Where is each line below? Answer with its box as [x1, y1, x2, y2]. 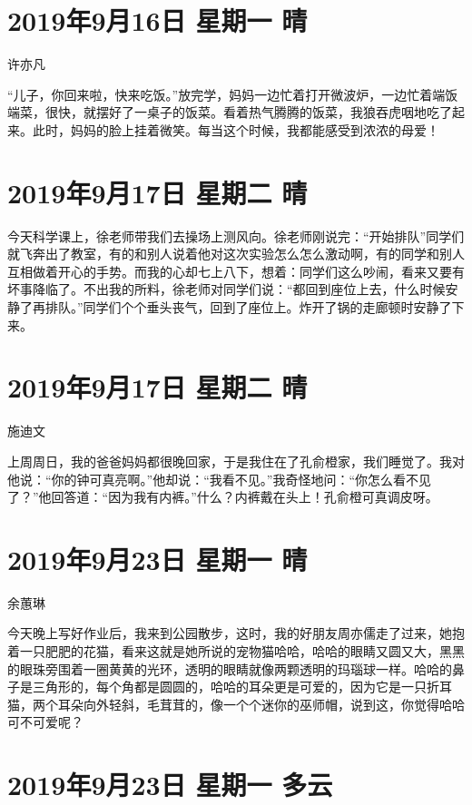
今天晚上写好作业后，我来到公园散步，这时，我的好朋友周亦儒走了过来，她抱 [7, 623, 465, 643]
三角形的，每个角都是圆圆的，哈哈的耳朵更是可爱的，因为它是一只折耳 [32, 677, 452, 696]
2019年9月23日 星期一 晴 [7, 540, 308, 577]
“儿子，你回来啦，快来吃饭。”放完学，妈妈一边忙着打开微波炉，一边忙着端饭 [7, 84, 458, 103]
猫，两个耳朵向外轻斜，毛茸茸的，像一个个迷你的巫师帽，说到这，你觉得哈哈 [7, 694, 465, 713]
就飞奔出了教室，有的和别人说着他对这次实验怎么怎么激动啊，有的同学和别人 [7, 244, 465, 263]
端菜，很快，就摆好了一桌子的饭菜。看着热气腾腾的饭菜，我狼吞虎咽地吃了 [7, 103, 452, 122]
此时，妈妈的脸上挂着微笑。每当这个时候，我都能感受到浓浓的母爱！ [32, 120, 439, 139]
